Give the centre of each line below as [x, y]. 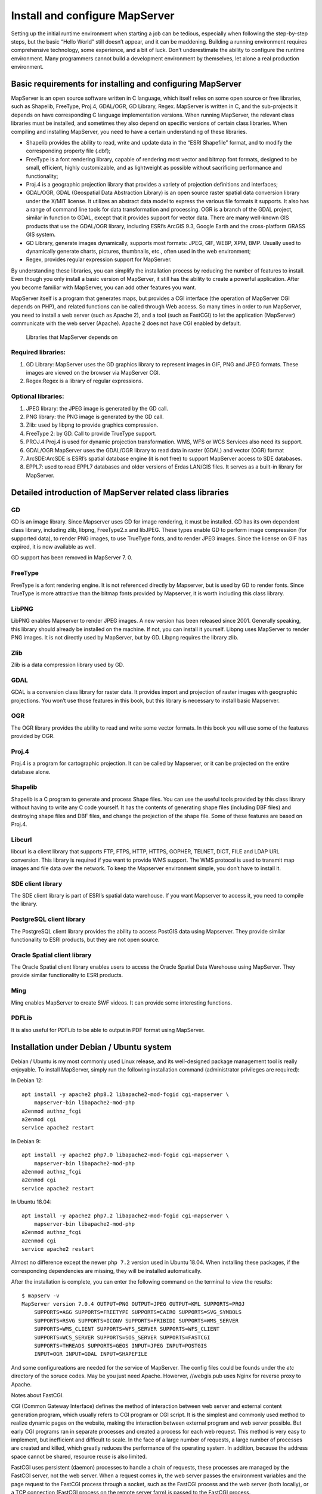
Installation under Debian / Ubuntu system [91, 1047]
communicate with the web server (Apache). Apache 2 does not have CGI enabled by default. [126, 323]
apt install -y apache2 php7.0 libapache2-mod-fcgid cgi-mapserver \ [126, 1155]
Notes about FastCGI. [37, 1395]
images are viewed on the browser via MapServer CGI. [93, 373]
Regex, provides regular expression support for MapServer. [99, 259]
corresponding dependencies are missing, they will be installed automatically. [106, 1270]
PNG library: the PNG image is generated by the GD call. [95, 417]
